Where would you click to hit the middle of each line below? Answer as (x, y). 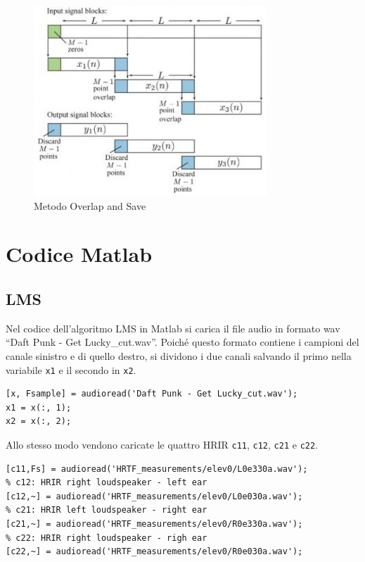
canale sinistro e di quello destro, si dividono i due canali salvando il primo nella (179, 355)
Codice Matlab (79, 254)
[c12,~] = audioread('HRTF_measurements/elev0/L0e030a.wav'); (154, 496)
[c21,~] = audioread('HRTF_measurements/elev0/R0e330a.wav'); (154, 524)
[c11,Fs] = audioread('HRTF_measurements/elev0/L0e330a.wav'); (157, 469)
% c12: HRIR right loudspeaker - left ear (107, 483)
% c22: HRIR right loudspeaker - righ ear (107, 538)
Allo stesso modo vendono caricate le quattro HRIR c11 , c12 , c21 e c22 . (162, 444)
